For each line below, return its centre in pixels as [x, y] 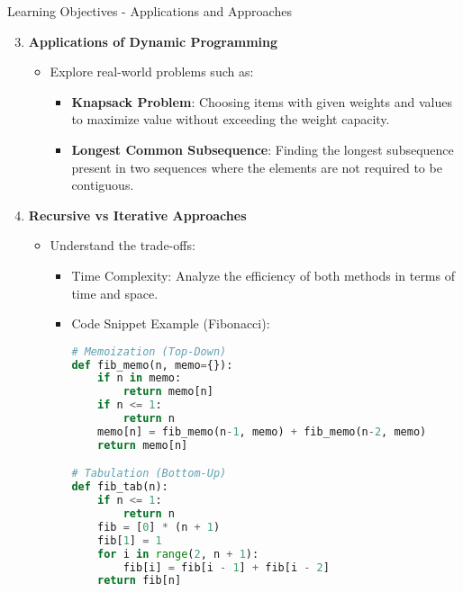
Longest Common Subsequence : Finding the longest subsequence [263, 149]
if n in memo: [140, 378]
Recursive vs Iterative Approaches [137, 215]
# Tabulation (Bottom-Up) [149, 474]
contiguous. [103, 185]
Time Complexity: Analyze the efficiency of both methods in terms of [263, 275]
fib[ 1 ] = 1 [130, 540]
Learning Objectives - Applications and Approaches [150, 11]
